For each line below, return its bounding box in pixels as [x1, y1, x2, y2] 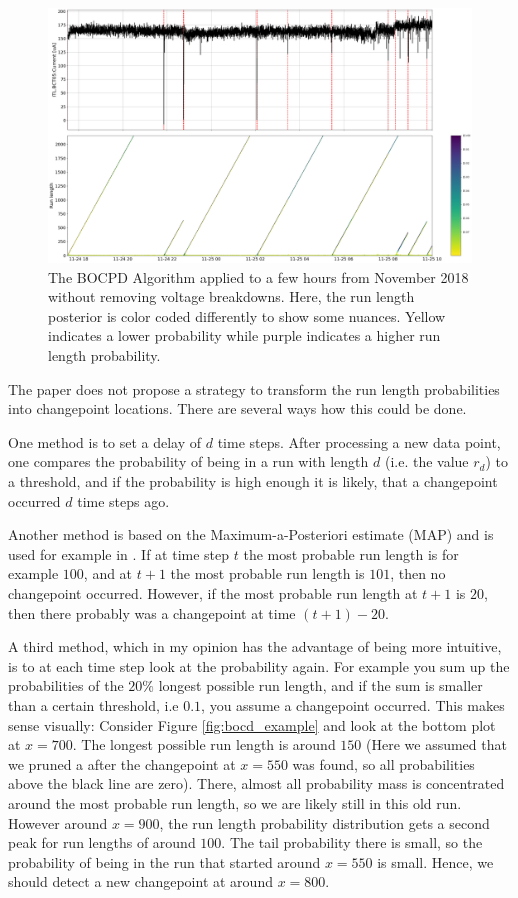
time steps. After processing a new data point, [217, 431, 501, 452]
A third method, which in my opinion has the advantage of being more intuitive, [8, 636, 502, 657]
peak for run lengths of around [8, 832, 196, 853]
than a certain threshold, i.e [8, 694, 179, 715]
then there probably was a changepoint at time [8, 602, 296, 623]
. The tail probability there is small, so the [221, 832, 483, 853]
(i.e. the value [384, 451, 469, 472]
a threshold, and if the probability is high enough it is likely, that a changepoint [8, 471, 498, 491]
